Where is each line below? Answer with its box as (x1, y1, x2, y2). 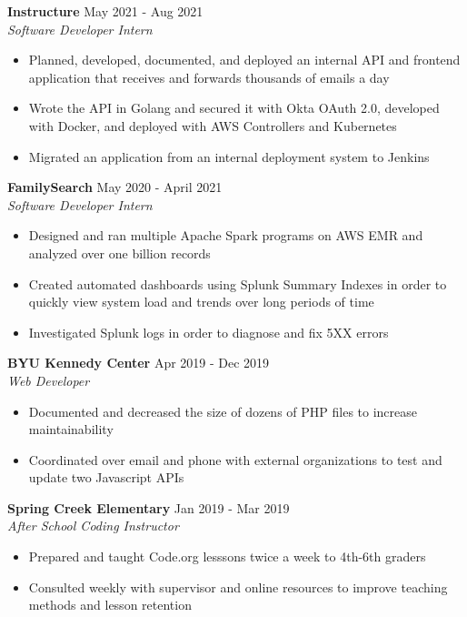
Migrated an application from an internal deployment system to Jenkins (28, 147, 430, 166)
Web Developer (7, 370, 90, 389)
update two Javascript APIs (28, 468, 184, 487)
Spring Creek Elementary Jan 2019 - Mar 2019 (7, 498, 290, 517)
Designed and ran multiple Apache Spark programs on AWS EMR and (28, 226, 423, 245)
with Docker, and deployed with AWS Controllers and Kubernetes (28, 116, 397, 135)
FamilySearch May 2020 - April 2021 (7, 177, 223, 197)
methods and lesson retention (28, 595, 192, 614)
